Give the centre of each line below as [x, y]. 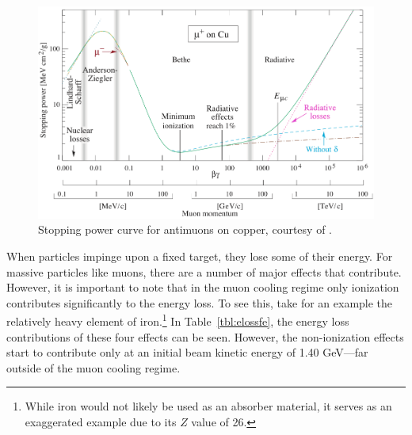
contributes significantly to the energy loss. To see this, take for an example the [200, 302]
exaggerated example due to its [101, 422]
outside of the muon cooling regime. [93, 367]
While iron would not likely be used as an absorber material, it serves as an [208, 406]
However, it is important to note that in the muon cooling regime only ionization [203, 287]
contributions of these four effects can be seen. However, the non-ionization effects [205, 336]
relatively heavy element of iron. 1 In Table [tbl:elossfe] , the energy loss [178, 320]
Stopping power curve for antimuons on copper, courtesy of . [185, 229]
